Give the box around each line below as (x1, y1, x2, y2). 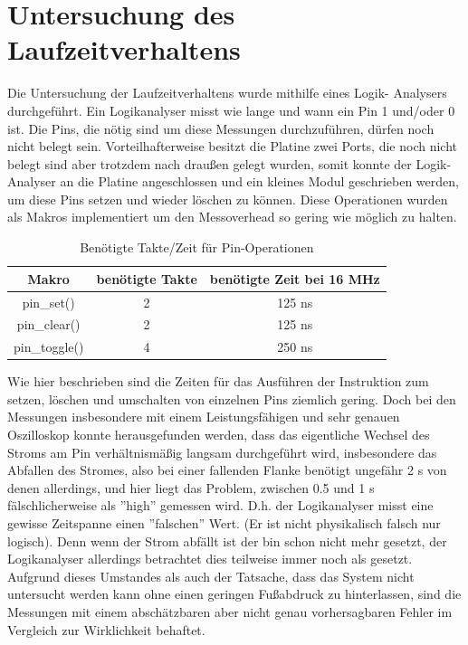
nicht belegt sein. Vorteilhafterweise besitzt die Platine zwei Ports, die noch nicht (7, 137, 458, 156)
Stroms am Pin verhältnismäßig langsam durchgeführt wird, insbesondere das (7, 442, 437, 461)
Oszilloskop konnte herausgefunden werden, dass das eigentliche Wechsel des (7, 425, 430, 444)
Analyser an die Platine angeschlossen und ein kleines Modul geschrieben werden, (7, 172, 459, 191)
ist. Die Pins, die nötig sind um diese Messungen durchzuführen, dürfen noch (7, 119, 435, 138)
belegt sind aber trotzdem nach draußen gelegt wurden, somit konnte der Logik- (7, 154, 452, 173)
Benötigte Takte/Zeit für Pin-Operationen (80, 238, 314, 257)
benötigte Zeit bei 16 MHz (209, 269, 380, 288)
